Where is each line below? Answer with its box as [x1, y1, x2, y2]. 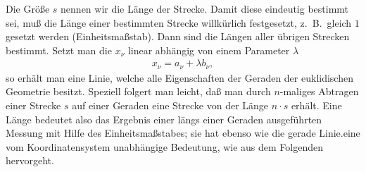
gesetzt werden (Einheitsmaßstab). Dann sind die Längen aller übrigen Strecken [6, 29, 350, 44]
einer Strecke [6, 98, 61, 113]
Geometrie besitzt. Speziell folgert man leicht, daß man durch [6, 84, 271, 99]
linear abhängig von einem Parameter [127, 42, 290, 57]
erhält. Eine [291, 98, 342, 113]
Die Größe [6, 1, 50, 16]
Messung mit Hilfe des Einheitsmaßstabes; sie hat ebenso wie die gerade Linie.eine [6, 125, 360, 140]
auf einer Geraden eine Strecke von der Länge [72, 98, 269, 113]
